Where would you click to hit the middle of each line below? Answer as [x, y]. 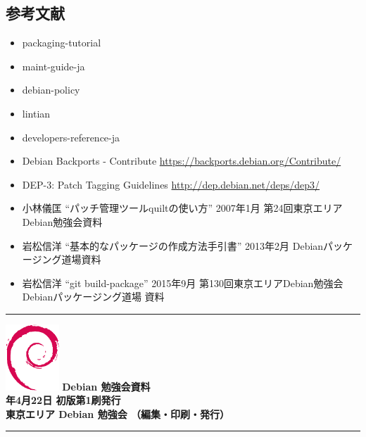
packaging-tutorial [62, 43]
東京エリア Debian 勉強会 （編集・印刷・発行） [118, 413]
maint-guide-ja [53, 66]
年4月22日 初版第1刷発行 [63, 400]
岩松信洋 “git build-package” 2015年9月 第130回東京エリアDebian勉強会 [183, 283]
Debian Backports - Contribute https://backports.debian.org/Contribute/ [182, 161]
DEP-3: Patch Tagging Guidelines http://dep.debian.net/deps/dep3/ [171, 184]
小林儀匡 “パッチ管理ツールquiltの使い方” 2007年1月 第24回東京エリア [182, 208]
